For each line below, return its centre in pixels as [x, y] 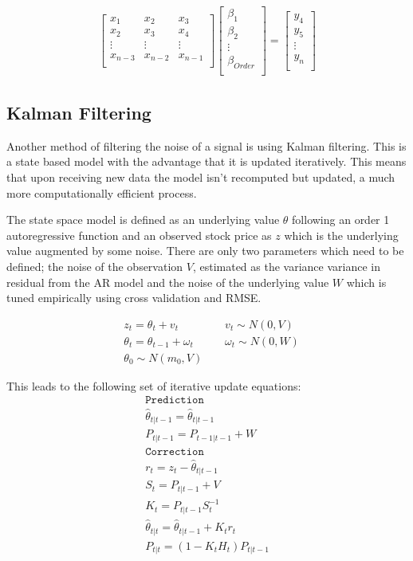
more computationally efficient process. [102, 192]
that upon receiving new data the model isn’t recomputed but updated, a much [201, 177]
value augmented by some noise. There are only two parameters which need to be [205, 251]
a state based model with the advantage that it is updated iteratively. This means [206, 161]
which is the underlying [341, 235]
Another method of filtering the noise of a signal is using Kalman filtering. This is [206, 145]
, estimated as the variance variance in [287, 266]
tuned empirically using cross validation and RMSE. [134, 298]
